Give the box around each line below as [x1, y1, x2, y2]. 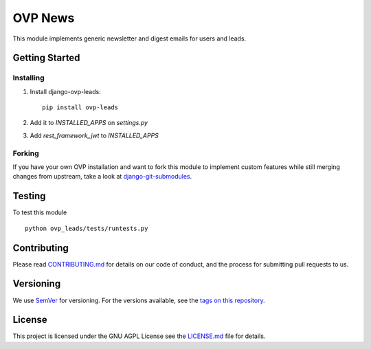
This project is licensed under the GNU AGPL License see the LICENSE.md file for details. [12, 332, 266, 340]
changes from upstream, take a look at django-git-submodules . [12, 172, 192, 181]
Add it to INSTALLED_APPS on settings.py [30, 119, 148, 127]
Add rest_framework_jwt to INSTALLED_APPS [30, 131, 159, 139]
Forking [12, 148, 39, 158]
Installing [12, 73, 45, 82]
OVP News [12, 10, 75, 25]
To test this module [12, 208, 67, 216]
